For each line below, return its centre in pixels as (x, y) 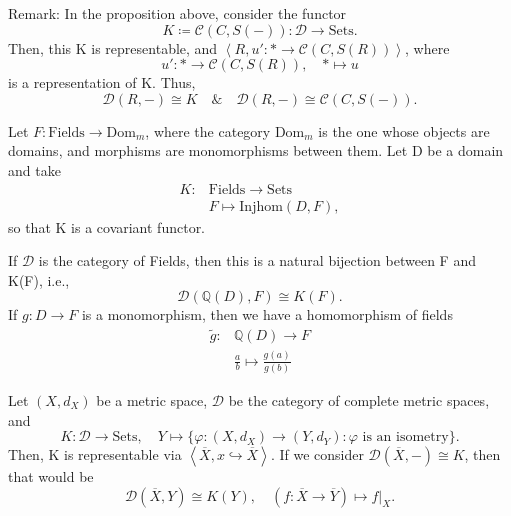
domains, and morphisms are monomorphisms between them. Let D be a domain (256, 150)
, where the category (208, 130)
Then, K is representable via (95, 454)
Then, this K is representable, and (113, 47)
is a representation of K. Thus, (102, 82)
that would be (51, 476)
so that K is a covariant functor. (107, 226)
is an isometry (405, 437)
